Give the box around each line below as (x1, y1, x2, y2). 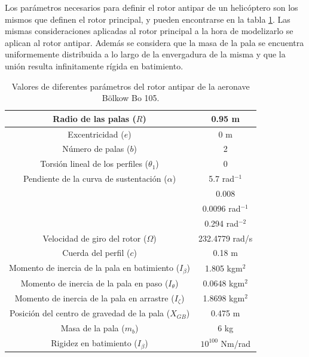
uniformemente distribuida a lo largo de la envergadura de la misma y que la (5, 48, 286, 60)
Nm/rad (221, 337, 251, 349)
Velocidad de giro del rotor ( (42, 231, 147, 244)
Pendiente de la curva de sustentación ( (23, 172, 167, 185)
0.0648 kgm (203, 276, 245, 289)
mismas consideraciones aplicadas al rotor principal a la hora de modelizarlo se (5, 25, 293, 37)
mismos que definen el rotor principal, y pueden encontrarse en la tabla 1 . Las (5, 13, 290, 25)
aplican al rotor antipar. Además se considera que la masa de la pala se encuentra (5, 36, 304, 48)
